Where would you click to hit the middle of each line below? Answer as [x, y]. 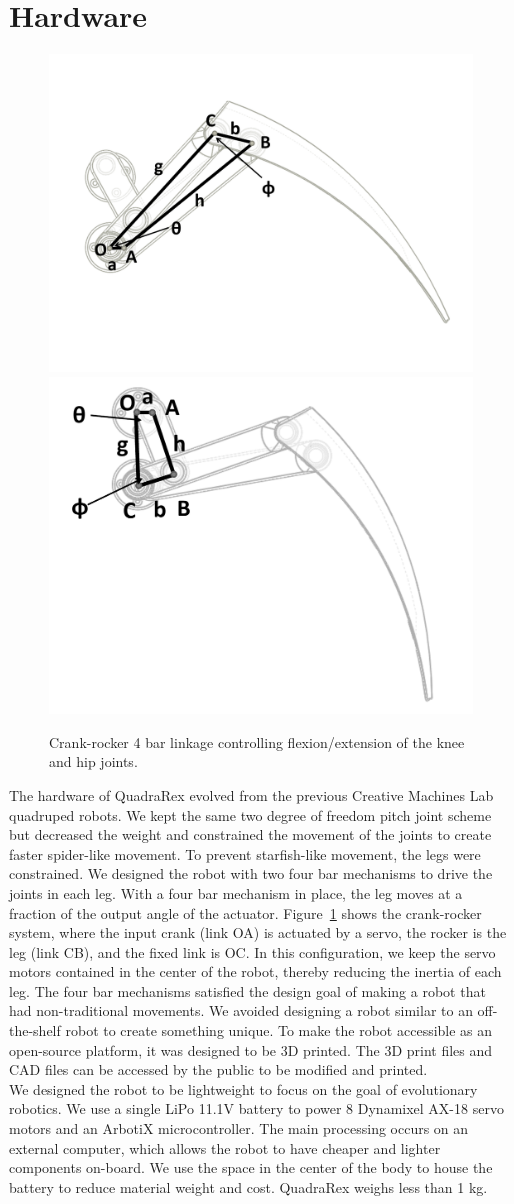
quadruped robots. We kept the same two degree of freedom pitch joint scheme [250, 814]
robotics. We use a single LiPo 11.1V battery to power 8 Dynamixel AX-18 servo [256, 1108]
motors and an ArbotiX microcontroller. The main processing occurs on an [239, 1128]
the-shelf [35, 1030]
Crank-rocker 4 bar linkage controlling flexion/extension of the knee [257, 741]
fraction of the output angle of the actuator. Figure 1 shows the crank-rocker [245, 912]
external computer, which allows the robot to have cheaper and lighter [225, 1147]
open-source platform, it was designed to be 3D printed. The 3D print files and [251, 1049]
